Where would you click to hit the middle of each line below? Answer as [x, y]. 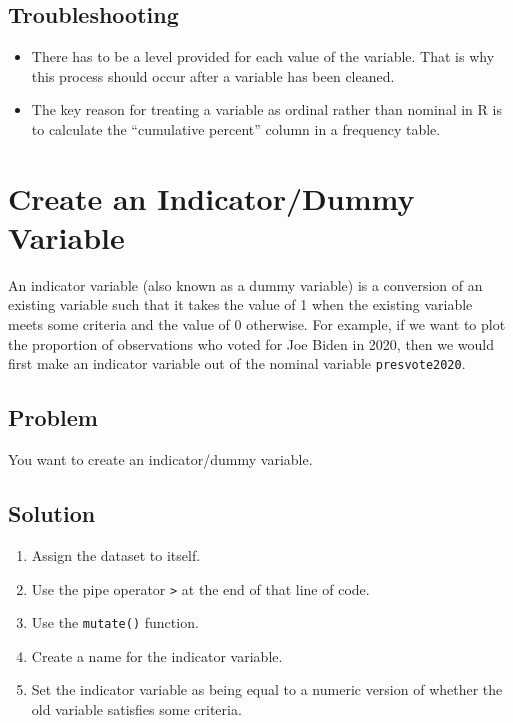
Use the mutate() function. [115, 622]
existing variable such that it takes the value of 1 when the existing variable [240, 304]
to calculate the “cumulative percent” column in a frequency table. [236, 128]
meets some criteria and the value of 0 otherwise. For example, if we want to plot [257, 324]
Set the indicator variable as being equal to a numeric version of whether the [267, 689]
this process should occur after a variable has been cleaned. [213, 75]
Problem [53, 417]
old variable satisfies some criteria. [136, 709]
